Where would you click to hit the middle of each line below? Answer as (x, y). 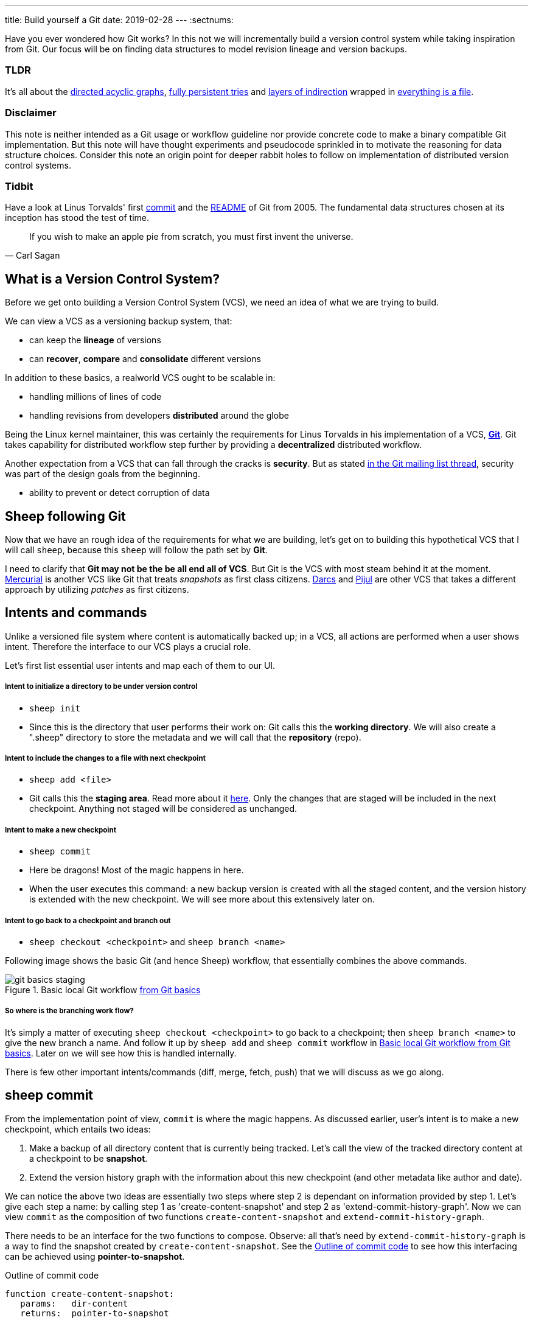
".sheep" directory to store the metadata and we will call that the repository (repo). (195, 737)
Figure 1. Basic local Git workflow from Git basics (103, 990)
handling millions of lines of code (96, 397)
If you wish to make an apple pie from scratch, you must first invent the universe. (191, 237)
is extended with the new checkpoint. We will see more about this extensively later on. (202, 899)
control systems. (38, 165)
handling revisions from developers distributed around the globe (159, 416)
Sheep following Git (65, 516)
